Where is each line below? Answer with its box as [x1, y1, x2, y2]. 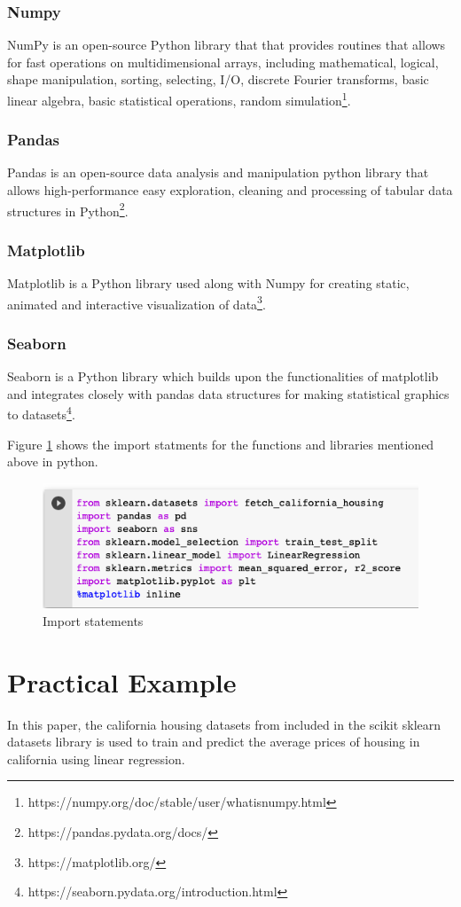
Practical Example [7, 663, 237, 700]
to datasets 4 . [7, 403, 75, 424]
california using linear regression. [7, 749, 185, 768]
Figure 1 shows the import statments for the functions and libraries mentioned [7, 434, 434, 453]
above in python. [7, 452, 98, 471]
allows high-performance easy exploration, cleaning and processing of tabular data [7, 181, 453, 199]
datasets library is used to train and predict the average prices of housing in [7, 732, 420, 751]
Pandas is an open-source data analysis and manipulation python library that [7, 163, 429, 182]
